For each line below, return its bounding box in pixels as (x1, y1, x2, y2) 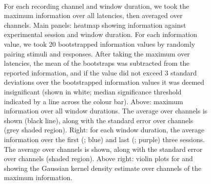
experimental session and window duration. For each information (4, 29, 197, 39)
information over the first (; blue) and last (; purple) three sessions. (4, 134, 205, 144)
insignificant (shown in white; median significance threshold (4, 86, 182, 96)
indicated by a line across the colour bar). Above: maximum (4, 96, 183, 106)
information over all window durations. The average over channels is (4, 106, 208, 116)
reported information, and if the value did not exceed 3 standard (4, 67, 197, 77)
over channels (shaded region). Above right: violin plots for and (4, 153, 193, 164)
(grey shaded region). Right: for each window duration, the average (4, 125, 205, 135)
